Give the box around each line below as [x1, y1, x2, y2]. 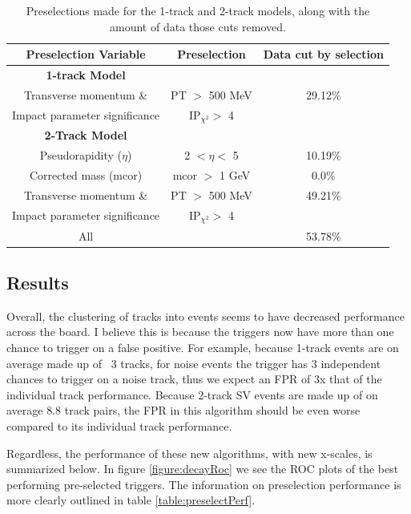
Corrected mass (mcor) [29, 167, 143, 184]
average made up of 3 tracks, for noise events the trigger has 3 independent [6, 354, 381, 371]
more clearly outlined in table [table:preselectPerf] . [6, 492, 256, 508]
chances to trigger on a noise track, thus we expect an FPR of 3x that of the [6, 370, 382, 387]
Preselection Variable [26, 46, 146, 63]
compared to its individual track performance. [6, 417, 232, 434]
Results [6, 269, 69, 294]
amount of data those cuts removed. [110, 18, 286, 34]
